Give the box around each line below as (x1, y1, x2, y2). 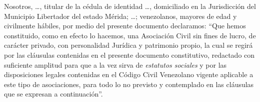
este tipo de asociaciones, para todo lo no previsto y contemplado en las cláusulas (4, 79, 254, 89)
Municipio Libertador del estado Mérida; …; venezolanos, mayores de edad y (4, 10, 237, 21)
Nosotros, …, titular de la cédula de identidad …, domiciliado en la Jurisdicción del (4, 1, 256, 11)
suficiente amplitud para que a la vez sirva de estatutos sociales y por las (4, 59, 227, 70)
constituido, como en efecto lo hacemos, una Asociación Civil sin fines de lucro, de (4, 30, 256, 40)
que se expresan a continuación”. (4, 89, 103, 99)
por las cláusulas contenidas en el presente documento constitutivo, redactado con (4, 49, 255, 60)
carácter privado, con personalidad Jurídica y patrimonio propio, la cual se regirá (4, 40, 253, 50)
